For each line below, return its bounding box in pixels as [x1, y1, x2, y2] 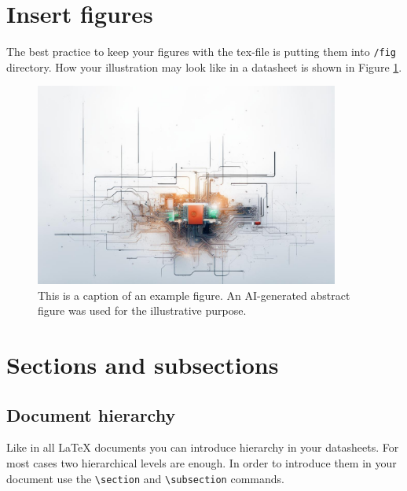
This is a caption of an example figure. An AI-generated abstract [38, 286, 350, 303]
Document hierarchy [6, 402, 176, 426]
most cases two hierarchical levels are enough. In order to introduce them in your [6, 455, 397, 471]
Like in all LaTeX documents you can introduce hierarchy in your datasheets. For [6, 439, 399, 456]
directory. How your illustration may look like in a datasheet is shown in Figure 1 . [6, 58, 402, 75]
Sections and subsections [6, 349, 279, 381]
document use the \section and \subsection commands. [6, 470, 284, 486]
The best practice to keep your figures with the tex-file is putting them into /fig [6, 43, 397, 60]
